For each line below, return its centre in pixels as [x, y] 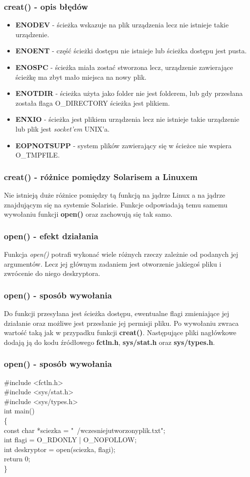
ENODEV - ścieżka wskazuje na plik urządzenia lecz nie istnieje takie [122, 25]
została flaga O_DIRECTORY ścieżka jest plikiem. [93, 102]
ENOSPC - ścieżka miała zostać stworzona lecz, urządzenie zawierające [124, 67]
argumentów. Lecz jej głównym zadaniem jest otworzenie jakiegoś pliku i [113, 263]
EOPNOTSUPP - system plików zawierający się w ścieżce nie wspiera [124, 145]
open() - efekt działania [51, 236]
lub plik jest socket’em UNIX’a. [62, 128]
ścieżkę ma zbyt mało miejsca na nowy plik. [81, 77]
